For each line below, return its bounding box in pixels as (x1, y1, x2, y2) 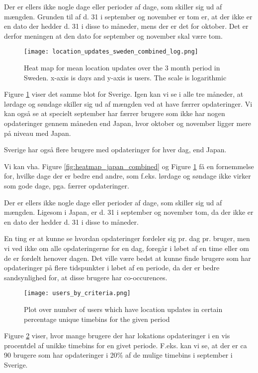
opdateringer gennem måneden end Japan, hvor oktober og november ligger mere (4, 118, 252, 128)
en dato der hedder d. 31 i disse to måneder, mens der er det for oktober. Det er (4, 21, 249, 31)
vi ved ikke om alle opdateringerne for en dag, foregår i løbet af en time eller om (4, 243, 249, 253)
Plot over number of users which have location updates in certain (24, 304, 223, 314)
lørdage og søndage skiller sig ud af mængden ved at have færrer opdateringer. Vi (4, 98, 253, 109)
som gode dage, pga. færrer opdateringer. (4, 180, 129, 190)
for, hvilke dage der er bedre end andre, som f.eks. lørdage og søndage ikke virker (4, 171, 251, 181)
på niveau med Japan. (4, 127, 71, 138)
